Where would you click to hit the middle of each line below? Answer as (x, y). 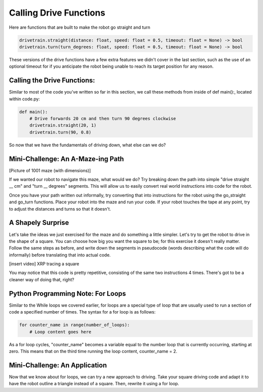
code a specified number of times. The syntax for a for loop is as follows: (82, 312)
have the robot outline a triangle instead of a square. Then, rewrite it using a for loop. (94, 384)
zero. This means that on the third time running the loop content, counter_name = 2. (93, 351)
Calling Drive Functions (57, 13)
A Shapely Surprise (39, 223)
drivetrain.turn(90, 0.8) (60, 132)
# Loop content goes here (60, 332)
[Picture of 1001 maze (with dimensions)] (50, 170)
